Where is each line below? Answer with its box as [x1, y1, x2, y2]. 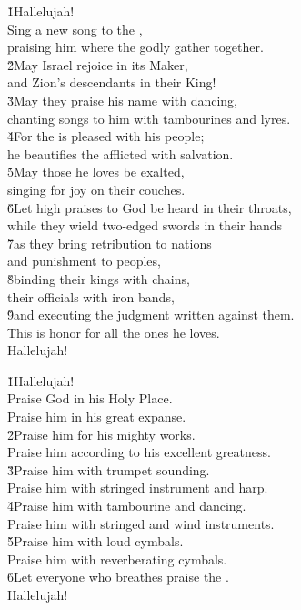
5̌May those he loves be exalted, [7, 162, 185, 181]
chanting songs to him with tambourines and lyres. [7, 108, 291, 127]
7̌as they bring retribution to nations [7, 233, 212, 252]
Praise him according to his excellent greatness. [7, 442, 271, 462]
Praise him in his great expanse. [7, 407, 186, 426]
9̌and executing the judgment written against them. [7, 305, 295, 324]
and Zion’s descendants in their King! [7, 73, 216, 92]
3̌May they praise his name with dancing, [7, 90, 237, 109]
